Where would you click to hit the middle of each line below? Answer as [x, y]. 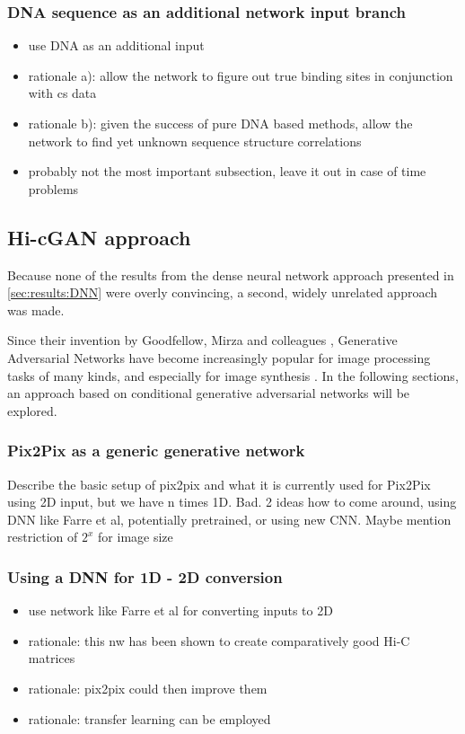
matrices [52, 658]
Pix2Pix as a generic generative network [156, 451]
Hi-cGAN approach [99, 237]
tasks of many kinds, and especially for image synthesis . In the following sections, [233, 375]
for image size [136, 537]
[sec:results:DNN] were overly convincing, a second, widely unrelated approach [223, 292]
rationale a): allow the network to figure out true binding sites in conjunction [241, 75]
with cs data [62, 93]
